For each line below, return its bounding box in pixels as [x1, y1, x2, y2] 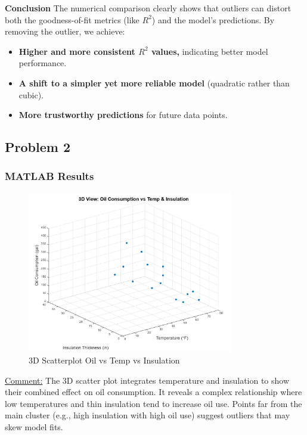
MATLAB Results [5, 169, 94, 184]
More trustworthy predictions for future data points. [18, 108, 228, 121]
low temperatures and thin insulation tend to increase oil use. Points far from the [5, 397, 302, 409]
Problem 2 [5, 138, 70, 156]
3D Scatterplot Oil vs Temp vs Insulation [29, 353, 180, 366]
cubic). [18, 88, 44, 101]
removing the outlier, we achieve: [5, 25, 125, 38]
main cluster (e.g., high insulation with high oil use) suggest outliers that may [5, 409, 290, 421]
